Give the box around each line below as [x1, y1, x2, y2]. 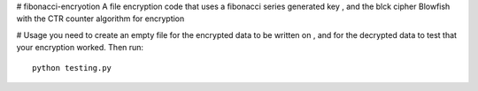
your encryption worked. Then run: [16, 42, 144, 53]
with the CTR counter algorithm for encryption [16, 13, 185, 24]
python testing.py [32, 63, 112, 72]
